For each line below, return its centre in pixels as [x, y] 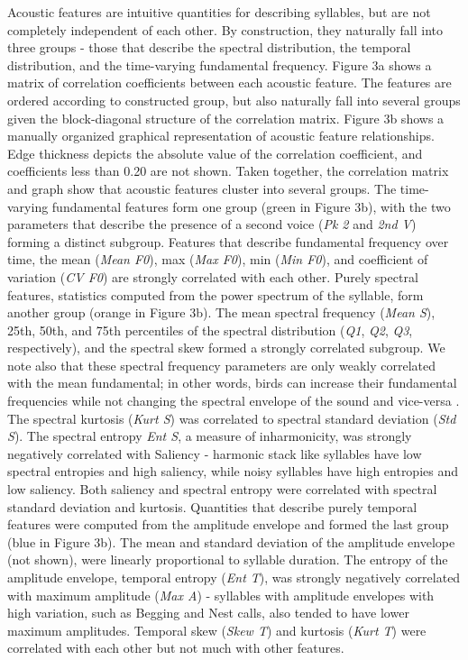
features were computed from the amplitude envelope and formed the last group [228, 524]
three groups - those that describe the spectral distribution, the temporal [209, 47]
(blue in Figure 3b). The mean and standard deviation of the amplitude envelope [231, 541]
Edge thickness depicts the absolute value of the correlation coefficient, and [215, 153]
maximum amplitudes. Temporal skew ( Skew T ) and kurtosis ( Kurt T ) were [217, 630]
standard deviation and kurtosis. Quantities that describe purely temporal [212, 506]
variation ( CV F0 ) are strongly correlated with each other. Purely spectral [213, 276]
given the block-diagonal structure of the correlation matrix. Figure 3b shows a [226, 118]
